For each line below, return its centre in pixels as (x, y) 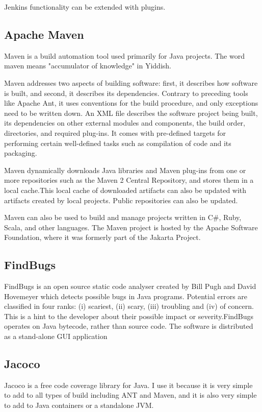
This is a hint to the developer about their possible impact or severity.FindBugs (129, 316)
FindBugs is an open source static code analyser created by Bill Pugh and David (130, 286)
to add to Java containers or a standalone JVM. (79, 405)
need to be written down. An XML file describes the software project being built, (131, 113)
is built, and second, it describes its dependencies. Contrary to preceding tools (126, 93)
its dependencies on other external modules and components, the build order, (125, 123)
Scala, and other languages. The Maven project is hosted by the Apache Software (131, 227)
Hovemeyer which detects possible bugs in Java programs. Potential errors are (126, 296)
